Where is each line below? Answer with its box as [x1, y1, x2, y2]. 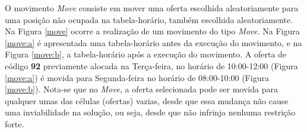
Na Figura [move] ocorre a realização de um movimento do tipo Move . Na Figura [5, 25, 300, 37]
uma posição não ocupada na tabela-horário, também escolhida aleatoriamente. [5, 13, 293, 25]
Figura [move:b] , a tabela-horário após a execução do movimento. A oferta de [5, 48, 287, 60]
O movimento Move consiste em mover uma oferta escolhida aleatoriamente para [5, 2, 299, 14]
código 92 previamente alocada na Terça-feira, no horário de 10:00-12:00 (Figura [5, 59, 298, 72]
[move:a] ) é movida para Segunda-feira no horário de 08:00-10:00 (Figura [5, 71, 269, 83]
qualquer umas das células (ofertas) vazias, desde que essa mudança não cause [5, 94, 289, 107]
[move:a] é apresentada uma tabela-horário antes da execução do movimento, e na [5, 36, 302, 49]
